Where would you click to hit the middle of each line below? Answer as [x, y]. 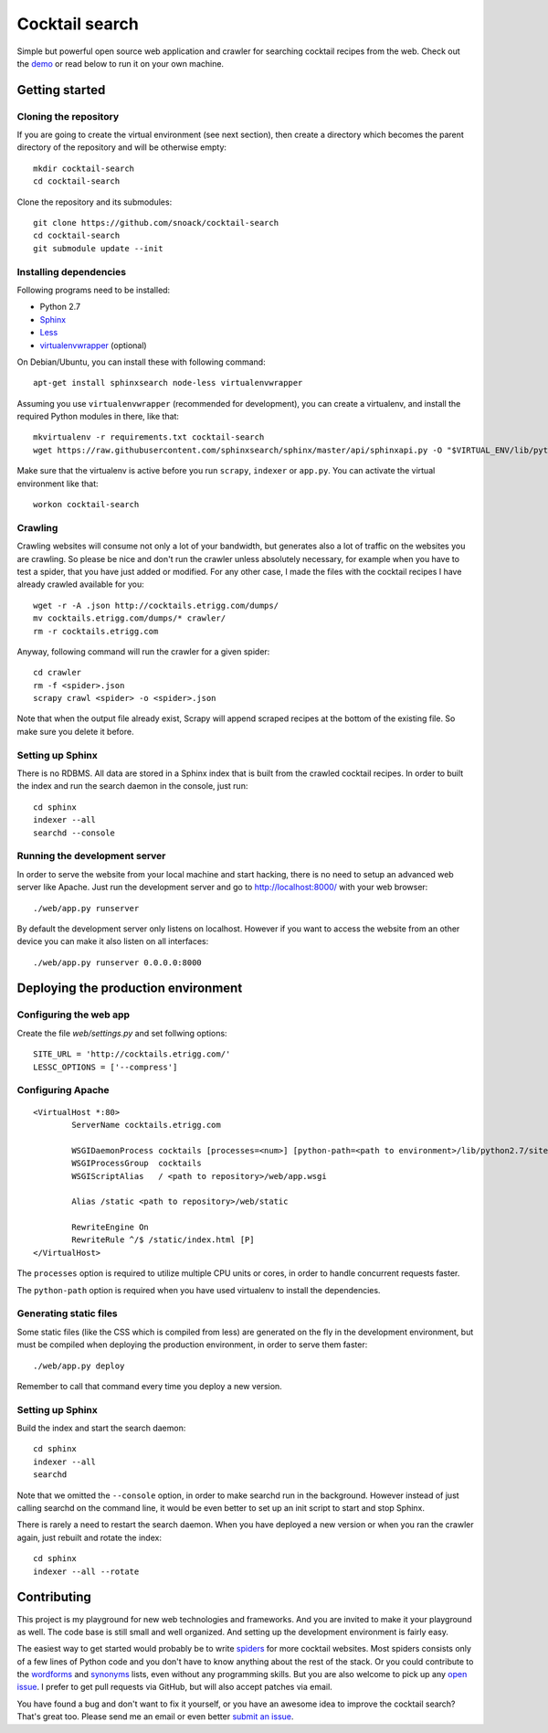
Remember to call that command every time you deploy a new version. [149, 1386]
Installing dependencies [72, 271]
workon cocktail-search [86, 505]
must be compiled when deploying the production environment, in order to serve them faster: [192, 1345]
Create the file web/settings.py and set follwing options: [122, 1033]
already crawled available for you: [81, 584]
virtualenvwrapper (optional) [93, 345]
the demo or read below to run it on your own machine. [120, 63]
